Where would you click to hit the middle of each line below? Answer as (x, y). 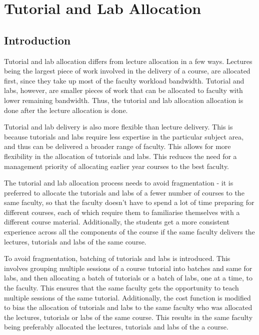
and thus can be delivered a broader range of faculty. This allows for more (117, 146)
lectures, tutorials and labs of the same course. (75, 241)
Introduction (37, 40)
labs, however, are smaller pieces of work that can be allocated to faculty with (123, 90)
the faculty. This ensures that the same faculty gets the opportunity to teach (121, 288)
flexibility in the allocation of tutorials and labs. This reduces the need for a (120, 156)
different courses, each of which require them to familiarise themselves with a (122, 212)
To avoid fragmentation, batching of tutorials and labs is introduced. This (117, 258)
